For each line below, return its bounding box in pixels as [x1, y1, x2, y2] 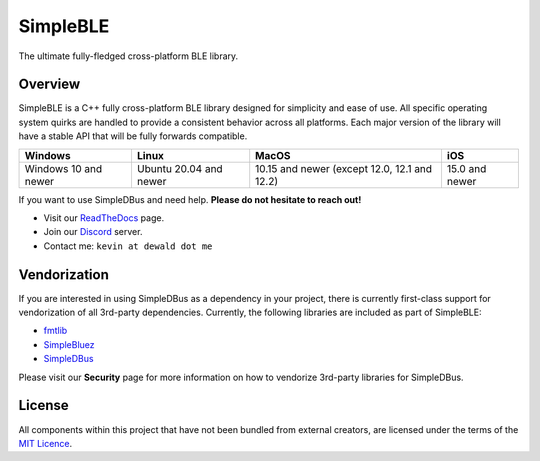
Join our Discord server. [43, 226, 143, 238]
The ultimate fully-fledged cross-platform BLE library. [18, 50, 239, 62]
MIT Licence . [18, 437, 73, 449]
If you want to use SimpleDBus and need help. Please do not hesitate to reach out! [18, 193, 362, 205]
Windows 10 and [24, 161, 103, 175]
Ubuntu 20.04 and [136, 161, 224, 175]
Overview [18, 76, 81, 93]
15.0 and [446, 161, 487, 175]
